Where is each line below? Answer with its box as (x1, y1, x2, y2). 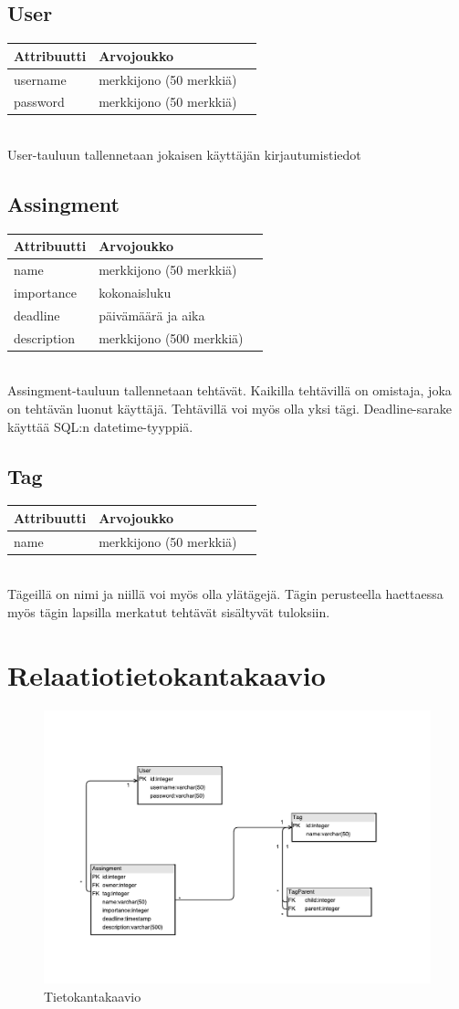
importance (14, 283, 77, 302)
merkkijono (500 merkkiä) (99, 328, 244, 347)
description (14, 328, 76, 347)
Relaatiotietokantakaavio (7, 656, 326, 693)
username (14, 69, 67, 89)
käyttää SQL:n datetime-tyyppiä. (7, 416, 193, 436)
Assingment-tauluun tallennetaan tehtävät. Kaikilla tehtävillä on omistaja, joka (7, 381, 452, 400)
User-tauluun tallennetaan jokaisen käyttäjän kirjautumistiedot (7, 145, 361, 164)
